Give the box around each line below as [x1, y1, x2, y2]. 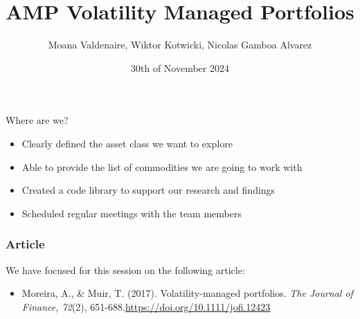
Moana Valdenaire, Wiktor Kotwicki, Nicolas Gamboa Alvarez [48, 37, 312, 52]
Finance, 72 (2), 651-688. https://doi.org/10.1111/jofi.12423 [21, 299, 271, 313]
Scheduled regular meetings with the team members [21, 206, 242, 220]
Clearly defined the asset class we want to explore [21, 136, 233, 150]
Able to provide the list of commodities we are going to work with [21, 159, 303, 174]
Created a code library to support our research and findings [21, 183, 276, 197]
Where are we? [6, 113, 69, 127]
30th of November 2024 [131, 60, 229, 75]
